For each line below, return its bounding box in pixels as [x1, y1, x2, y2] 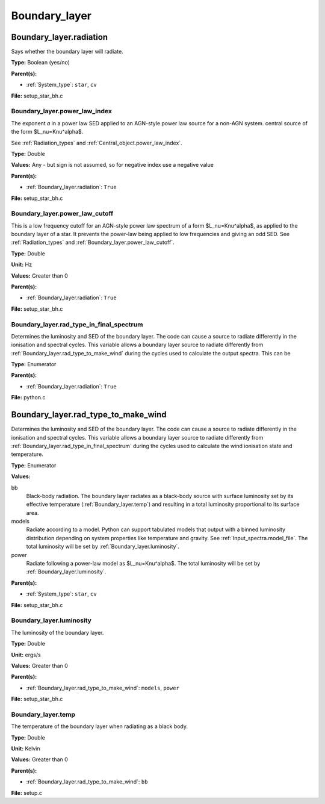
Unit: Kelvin [11, 744, 40, 752]
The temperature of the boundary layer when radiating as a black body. [11, 723, 188, 730]
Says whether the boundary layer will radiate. [11, 48, 123, 55]
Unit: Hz [11, 261, 32, 268]
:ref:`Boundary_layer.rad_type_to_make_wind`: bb [26, 778, 148, 785]
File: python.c [11, 394, 46, 401]
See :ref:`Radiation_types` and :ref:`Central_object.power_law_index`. [11, 139, 183, 146]
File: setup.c [11, 789, 42, 796]
